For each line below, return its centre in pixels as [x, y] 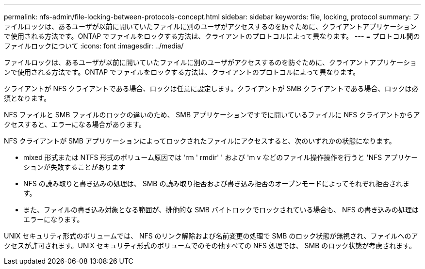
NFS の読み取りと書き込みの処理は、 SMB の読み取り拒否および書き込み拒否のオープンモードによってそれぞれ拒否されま [217, 183]
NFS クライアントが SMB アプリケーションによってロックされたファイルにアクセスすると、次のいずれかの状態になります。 [200, 141]
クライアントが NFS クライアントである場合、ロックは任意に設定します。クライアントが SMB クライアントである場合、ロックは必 [211, 88]
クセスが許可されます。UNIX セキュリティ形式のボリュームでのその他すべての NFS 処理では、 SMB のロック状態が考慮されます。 [210, 245]
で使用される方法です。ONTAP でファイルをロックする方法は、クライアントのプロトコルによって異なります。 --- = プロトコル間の [212, 36]
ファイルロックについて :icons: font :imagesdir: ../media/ [94, 46]
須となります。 [27, 98]
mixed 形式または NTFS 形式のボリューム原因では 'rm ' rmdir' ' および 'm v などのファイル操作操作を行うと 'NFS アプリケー [221, 157]
